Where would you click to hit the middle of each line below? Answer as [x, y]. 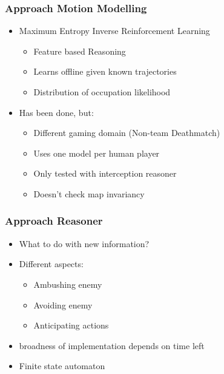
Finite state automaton [62, 366]
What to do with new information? [84, 243]
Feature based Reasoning [80, 51]
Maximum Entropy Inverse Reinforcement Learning [114, 31]
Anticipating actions [71, 325]
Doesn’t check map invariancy [89, 193]
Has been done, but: [56, 112]
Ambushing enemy [68, 284]
